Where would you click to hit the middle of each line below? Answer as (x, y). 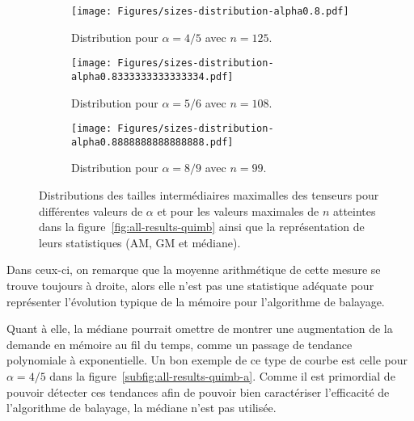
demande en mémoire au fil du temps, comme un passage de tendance (180, 344)
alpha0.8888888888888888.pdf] (152, 142)
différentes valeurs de (91, 210)
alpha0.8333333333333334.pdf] (152, 76)
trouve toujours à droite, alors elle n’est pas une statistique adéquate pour (190, 286)
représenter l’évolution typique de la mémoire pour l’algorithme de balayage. (196, 301)
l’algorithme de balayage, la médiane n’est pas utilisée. (142, 408)
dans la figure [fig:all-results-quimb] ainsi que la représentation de (202, 227)
